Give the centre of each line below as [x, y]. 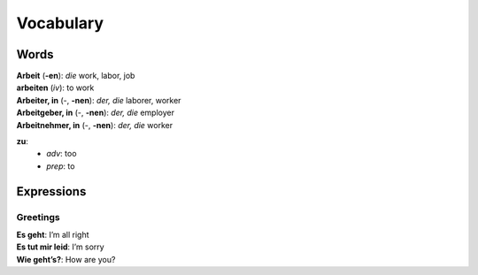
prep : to [61, 166]
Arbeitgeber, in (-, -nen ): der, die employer [95, 113]
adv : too [62, 154]
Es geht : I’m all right [53, 234]
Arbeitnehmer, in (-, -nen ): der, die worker [94, 125]
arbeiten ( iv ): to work [55, 88]
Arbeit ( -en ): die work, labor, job [76, 76]
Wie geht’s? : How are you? [66, 259]
